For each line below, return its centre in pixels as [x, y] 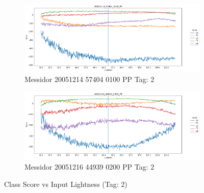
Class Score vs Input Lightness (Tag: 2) [66, 184]
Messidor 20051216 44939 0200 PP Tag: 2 [90, 167]
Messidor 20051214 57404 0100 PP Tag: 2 [90, 79]
